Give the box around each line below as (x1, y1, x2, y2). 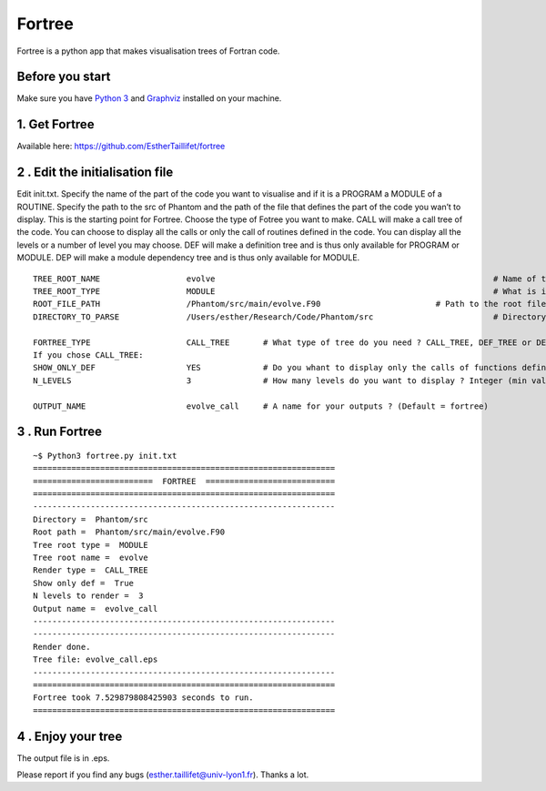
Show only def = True (33, 578, 135, 588)
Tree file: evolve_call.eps (33, 654, 158, 664)
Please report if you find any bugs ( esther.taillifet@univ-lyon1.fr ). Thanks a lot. (16, 769, 309, 780)
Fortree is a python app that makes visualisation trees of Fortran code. (16, 46, 280, 56)
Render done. (33, 642, 91, 652)
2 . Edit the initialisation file (16, 165, 174, 180)
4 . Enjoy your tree (16, 728, 123, 744)
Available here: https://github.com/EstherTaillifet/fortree (16, 141, 226, 152)
